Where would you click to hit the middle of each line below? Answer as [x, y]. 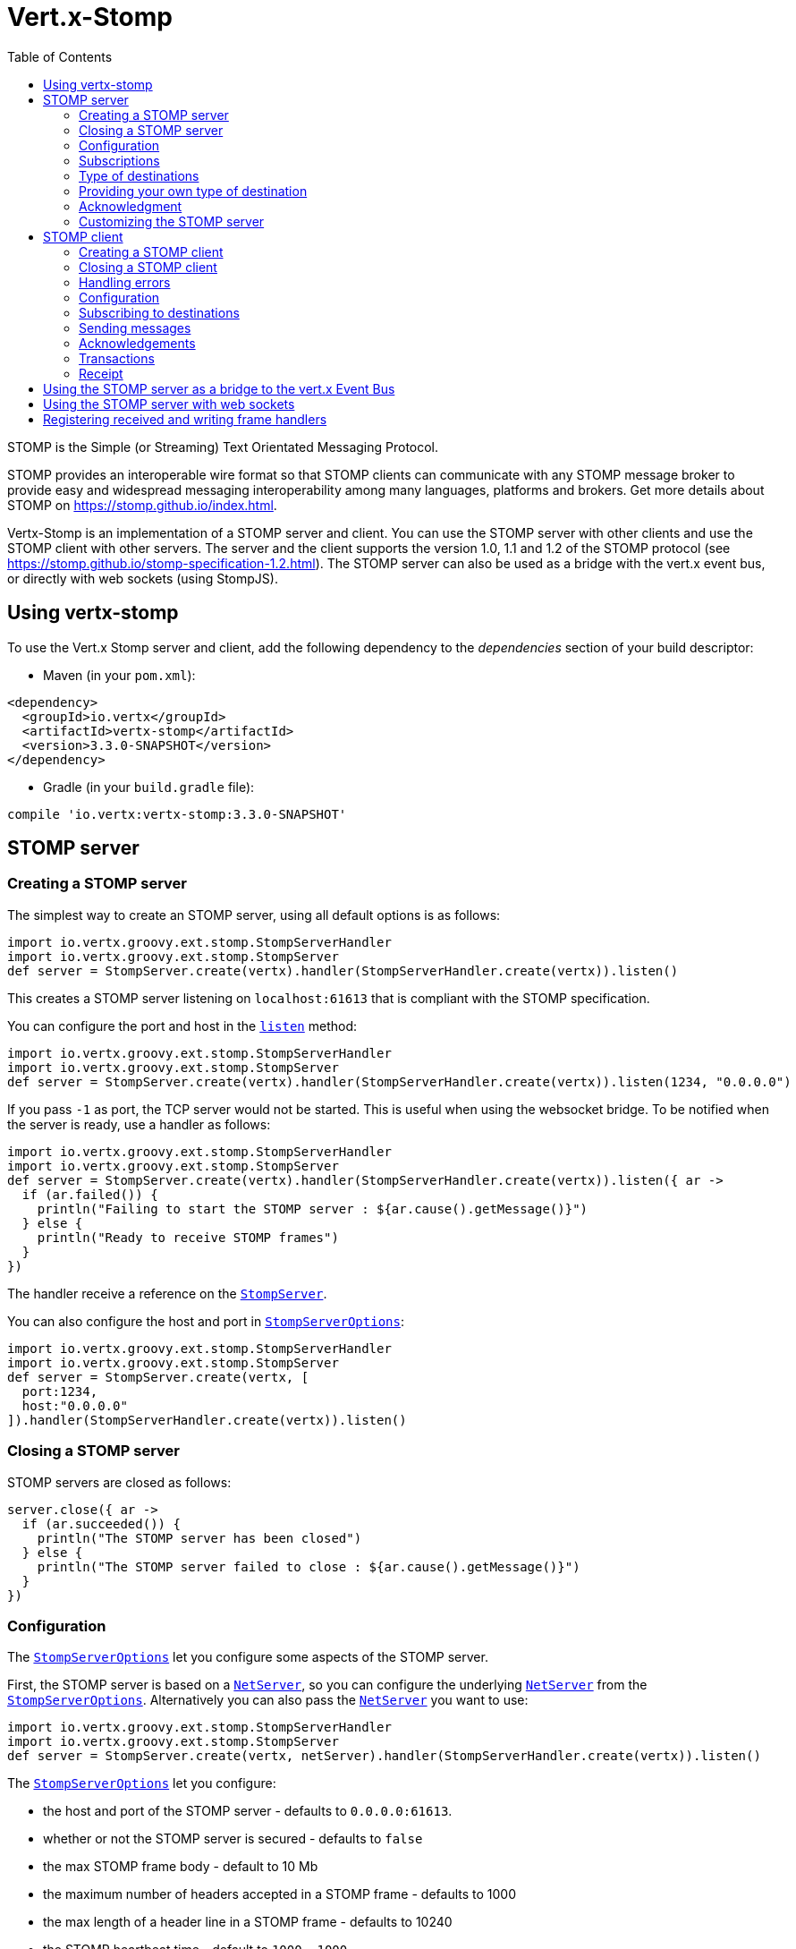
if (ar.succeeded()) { [101, 1523]
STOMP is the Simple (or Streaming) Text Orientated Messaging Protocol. [223, 447]
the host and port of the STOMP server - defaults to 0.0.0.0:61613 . [248, 1811]
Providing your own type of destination [193, 191]
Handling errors [125, 282]
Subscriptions [119, 160]
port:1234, [60, 1391]
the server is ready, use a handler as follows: [139, 1124]
